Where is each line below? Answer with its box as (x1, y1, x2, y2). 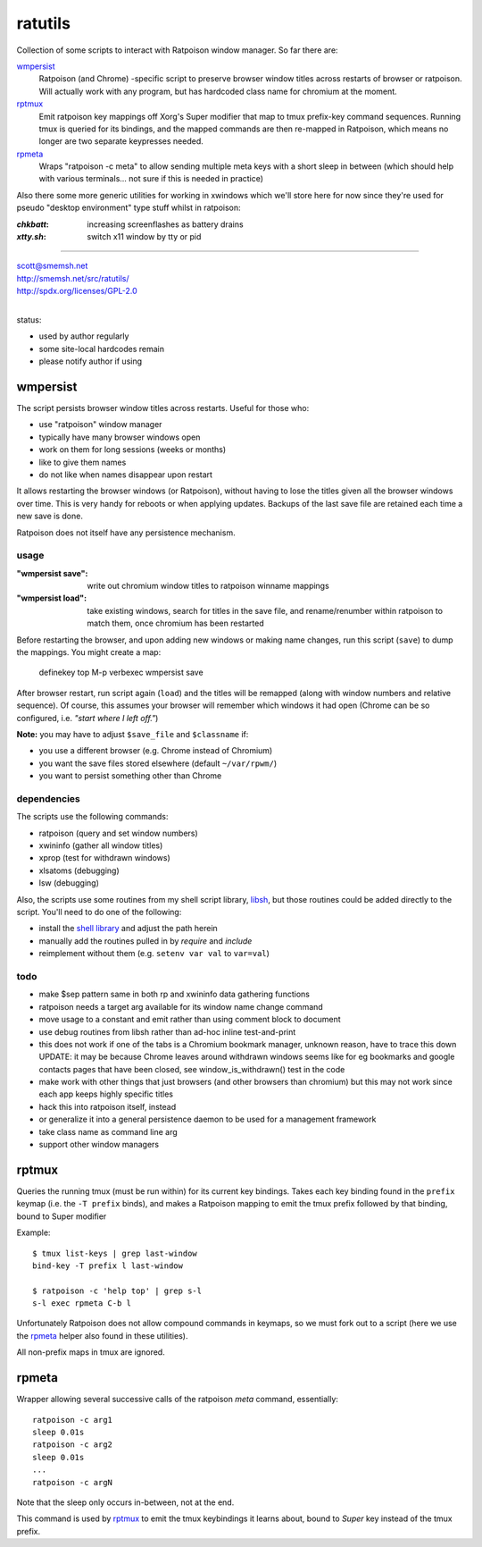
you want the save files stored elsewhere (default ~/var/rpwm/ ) (38, 758, 278, 769)
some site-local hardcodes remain (38, 343, 165, 354)
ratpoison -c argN (32, 1477, 113, 1487)
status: (16, 314, 42, 325)
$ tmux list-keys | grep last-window (32, 1248, 198, 1258)
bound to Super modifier (16, 1211, 107, 1222)
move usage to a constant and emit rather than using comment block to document (38, 1014, 341, 1025)
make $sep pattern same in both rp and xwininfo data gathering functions (38, 988, 310, 1000)
